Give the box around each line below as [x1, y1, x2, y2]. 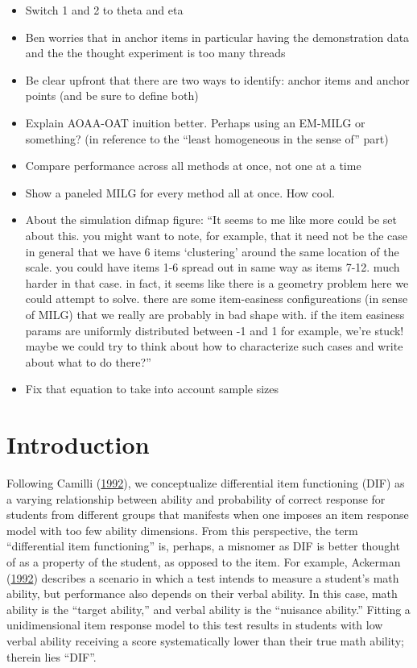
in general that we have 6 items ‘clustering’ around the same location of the [25, 243, 399, 259]
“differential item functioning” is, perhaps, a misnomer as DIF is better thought [6, 537, 400, 554]
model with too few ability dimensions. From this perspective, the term [6, 521, 358, 538]
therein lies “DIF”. [6, 648, 97, 665]
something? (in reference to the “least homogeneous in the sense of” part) [25, 130, 389, 147]
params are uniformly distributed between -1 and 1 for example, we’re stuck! [25, 322, 404, 338]
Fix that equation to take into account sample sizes [25, 380, 279, 397]
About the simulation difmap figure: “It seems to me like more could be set [25, 211, 397, 228]
